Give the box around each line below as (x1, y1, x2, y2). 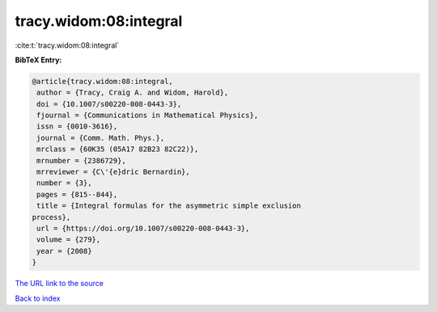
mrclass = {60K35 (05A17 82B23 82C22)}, (36, 145, 199, 154)
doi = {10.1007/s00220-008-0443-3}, (36, 99, 182, 108)
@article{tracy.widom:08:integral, (32, 77, 173, 86)
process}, (32, 213, 71, 221)
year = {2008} (36, 247, 92, 255)
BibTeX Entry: (15, 55, 62, 65)
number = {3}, (36, 179, 92, 188)
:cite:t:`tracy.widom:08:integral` (15, 40, 120, 50)
